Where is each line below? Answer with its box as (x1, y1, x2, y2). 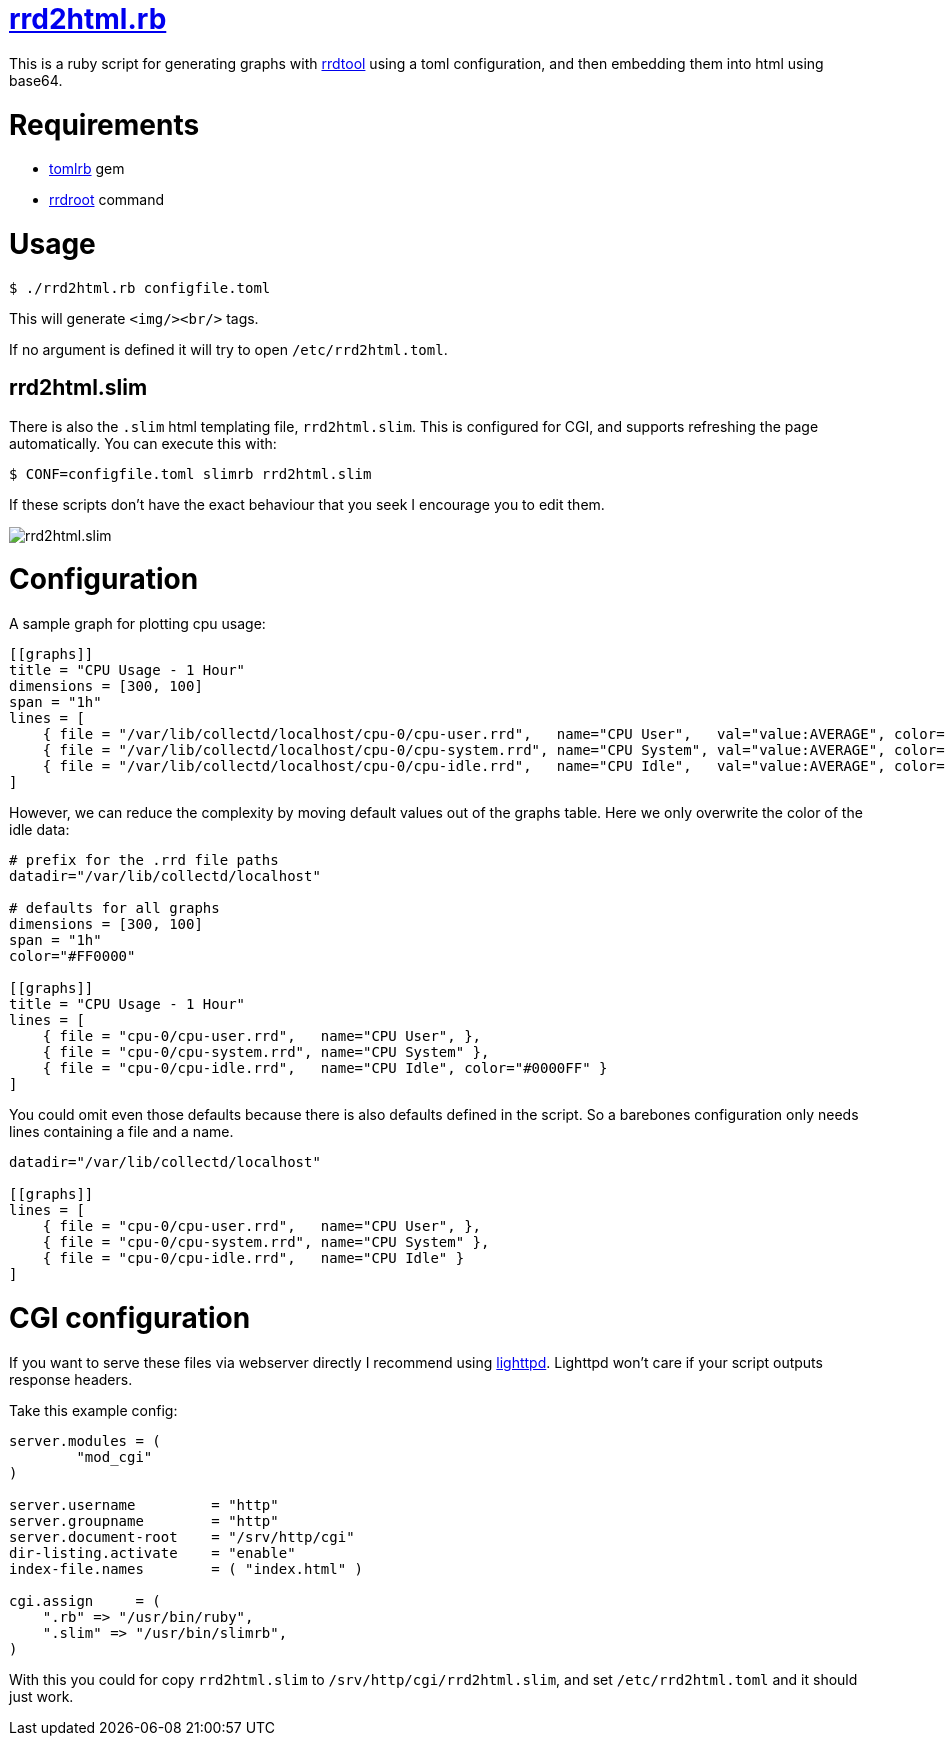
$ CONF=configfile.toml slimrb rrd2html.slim (9, 465, 372, 482)
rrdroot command (49, 191, 165, 209)
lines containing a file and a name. (9, 1123, 234, 1141)
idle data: (9, 821, 70, 839)
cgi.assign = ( (9, 1592, 161, 1609)
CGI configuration (9, 1300, 251, 1335)
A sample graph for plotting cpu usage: (9, 615, 266, 633)
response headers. (9, 1370, 133, 1388)
